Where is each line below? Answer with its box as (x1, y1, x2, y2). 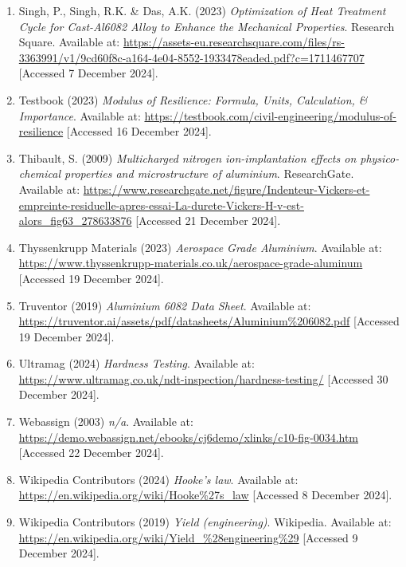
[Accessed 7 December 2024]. (18, 65, 158, 81)
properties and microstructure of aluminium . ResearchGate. (64, 165, 354, 182)
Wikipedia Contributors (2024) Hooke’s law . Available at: (18, 471, 299, 487)
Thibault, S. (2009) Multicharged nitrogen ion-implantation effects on (18, 149, 357, 166)
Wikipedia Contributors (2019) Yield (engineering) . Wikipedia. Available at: (18, 514, 392, 530)
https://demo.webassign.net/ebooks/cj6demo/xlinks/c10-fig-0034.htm (18, 428, 359, 445)
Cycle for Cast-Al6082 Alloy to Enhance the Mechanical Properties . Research (18, 18, 395, 34)
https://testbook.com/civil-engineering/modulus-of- (144, 107, 396, 124)
